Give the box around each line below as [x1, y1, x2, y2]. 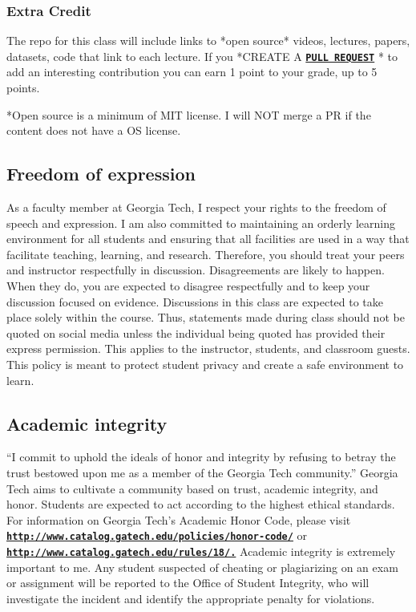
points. [6, 79, 40, 96]
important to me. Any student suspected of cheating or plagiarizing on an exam [6, 558, 398, 575]
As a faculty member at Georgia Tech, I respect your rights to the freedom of [6, 199, 386, 216]
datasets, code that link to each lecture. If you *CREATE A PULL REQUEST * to [6, 47, 398, 64]
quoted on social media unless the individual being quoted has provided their [6, 324, 386, 341]
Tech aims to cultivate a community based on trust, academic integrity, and [6, 480, 378, 496]
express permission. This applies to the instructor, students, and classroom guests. [6, 340, 410, 357]
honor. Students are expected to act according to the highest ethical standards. [6, 496, 395, 513]
